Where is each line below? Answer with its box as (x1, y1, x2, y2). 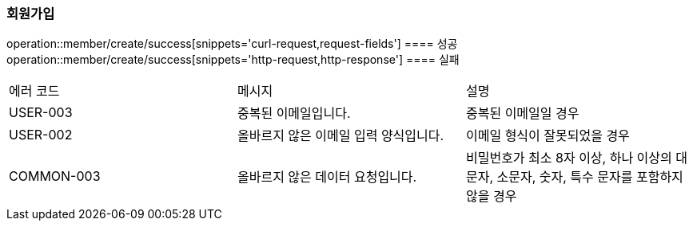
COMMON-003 (9, 168, 101, 185)
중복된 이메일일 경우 (465, 105, 579, 122)
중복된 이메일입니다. (237, 105, 351, 122)
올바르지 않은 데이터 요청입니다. (237, 169, 417, 186)
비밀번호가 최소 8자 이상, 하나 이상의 (465, 150, 672, 166)
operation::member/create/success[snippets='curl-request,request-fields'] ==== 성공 (6, 37, 458, 51)
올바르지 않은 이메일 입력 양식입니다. (237, 127, 444, 144)
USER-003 (9, 104, 73, 121)
